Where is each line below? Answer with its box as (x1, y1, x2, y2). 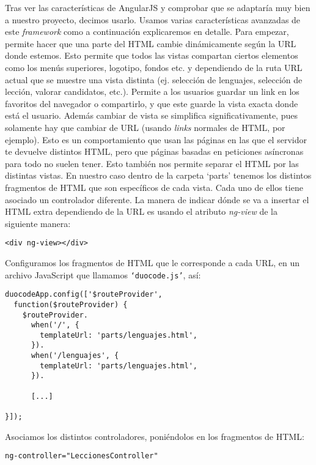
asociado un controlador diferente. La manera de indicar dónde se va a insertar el (5, 193, 309, 206)
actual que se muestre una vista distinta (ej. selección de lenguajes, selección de (5, 73, 303, 86)
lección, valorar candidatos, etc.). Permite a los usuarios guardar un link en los (5, 85, 299, 98)
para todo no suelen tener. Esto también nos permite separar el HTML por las (5, 157, 299, 169)
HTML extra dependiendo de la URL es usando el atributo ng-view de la (5, 205, 278, 218)
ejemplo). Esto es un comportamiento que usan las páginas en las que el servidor (5, 133, 307, 146)
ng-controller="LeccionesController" (5, 452, 158, 461)
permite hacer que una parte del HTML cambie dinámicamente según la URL (5, 37, 296, 50)
